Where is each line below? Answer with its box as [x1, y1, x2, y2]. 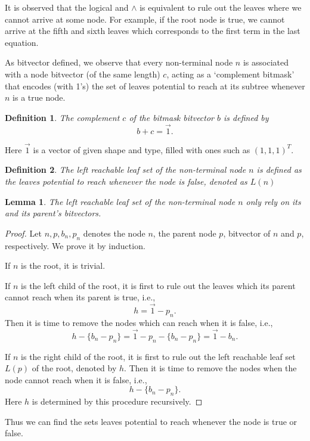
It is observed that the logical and [5, 1, 129, 13]
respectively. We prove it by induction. [5, 239, 145, 251]
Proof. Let [5, 226, 42, 239]
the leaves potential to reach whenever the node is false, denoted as [5, 175, 247, 187]
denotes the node [83, 226, 145, 239]
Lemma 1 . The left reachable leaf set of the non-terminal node [5, 195, 235, 207]
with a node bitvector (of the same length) [5, 67, 160, 80]
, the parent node [153, 226, 216, 239]
